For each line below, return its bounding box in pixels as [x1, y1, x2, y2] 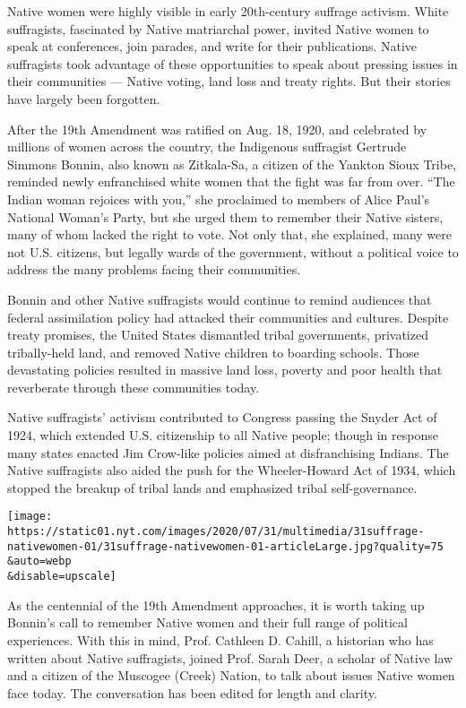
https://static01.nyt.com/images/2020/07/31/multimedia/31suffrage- [7, 525, 425, 539]
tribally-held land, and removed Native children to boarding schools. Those [7, 342, 419, 361]
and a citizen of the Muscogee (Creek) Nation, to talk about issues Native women [7, 666, 455, 685]
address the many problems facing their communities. [7, 260, 301, 279]
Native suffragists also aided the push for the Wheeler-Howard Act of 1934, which [7, 461, 456, 479]
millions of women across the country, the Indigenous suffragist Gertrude [7, 137, 407, 156]
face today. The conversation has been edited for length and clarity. [7, 683, 377, 702]
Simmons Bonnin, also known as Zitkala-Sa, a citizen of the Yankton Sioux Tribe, [7, 154, 457, 173]
